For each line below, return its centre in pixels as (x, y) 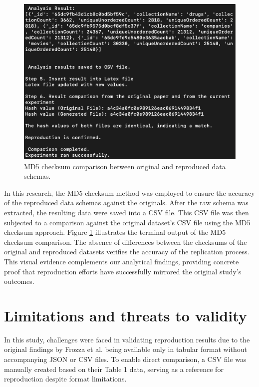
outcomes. (19, 281)
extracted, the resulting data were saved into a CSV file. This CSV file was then (127, 212)
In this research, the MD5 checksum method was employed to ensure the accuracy (129, 192)
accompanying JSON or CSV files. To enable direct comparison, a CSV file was (125, 359)
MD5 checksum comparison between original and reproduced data (125, 166)
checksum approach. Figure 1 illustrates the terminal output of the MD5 (115, 232)
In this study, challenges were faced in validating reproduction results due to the (127, 339)
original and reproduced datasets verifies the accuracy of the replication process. (127, 252)
